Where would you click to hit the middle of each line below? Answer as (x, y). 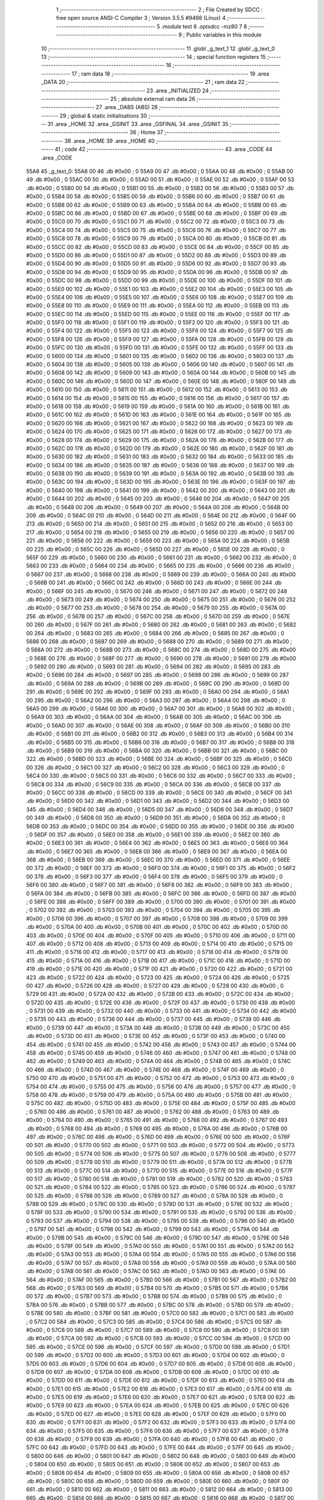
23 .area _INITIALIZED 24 (178, 91)
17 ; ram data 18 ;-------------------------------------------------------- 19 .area (170, 73)
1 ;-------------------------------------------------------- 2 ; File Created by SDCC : (160, 10)
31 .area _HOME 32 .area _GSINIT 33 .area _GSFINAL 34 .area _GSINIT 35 (138, 124)
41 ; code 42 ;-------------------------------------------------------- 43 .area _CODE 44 (164, 149)
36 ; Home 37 (146, 133)
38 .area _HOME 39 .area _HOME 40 (109, 140)
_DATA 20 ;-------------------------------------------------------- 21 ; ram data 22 (143, 82)
